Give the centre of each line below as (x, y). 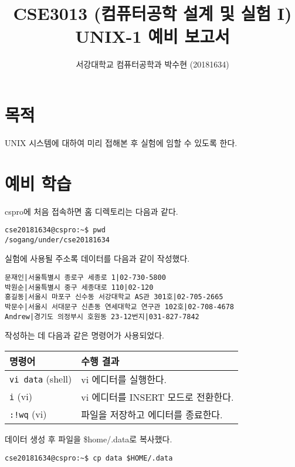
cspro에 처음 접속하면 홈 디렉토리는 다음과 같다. (91, 211)
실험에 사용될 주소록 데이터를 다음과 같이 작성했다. (97, 258)
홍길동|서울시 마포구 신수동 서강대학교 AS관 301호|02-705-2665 (114, 297)
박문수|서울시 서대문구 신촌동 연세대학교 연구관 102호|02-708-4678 (120, 307)
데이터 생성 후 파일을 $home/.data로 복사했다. (89, 439)
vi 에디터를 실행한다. (124, 379)
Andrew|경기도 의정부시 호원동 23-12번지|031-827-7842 (102, 317)
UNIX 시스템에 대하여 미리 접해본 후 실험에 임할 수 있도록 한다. (121, 142)
